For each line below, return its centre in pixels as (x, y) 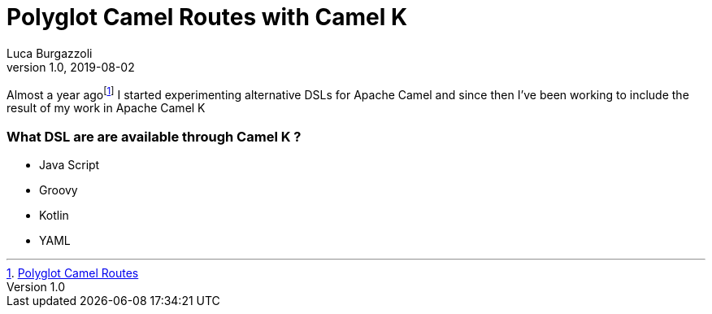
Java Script (69, 165)
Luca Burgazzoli (50, 53)
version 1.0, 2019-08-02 (71, 67)
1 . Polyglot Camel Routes (73, 273)
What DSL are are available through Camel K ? (154, 136)
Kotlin (54, 216)
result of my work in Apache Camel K (106, 108)
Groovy (59, 190)
